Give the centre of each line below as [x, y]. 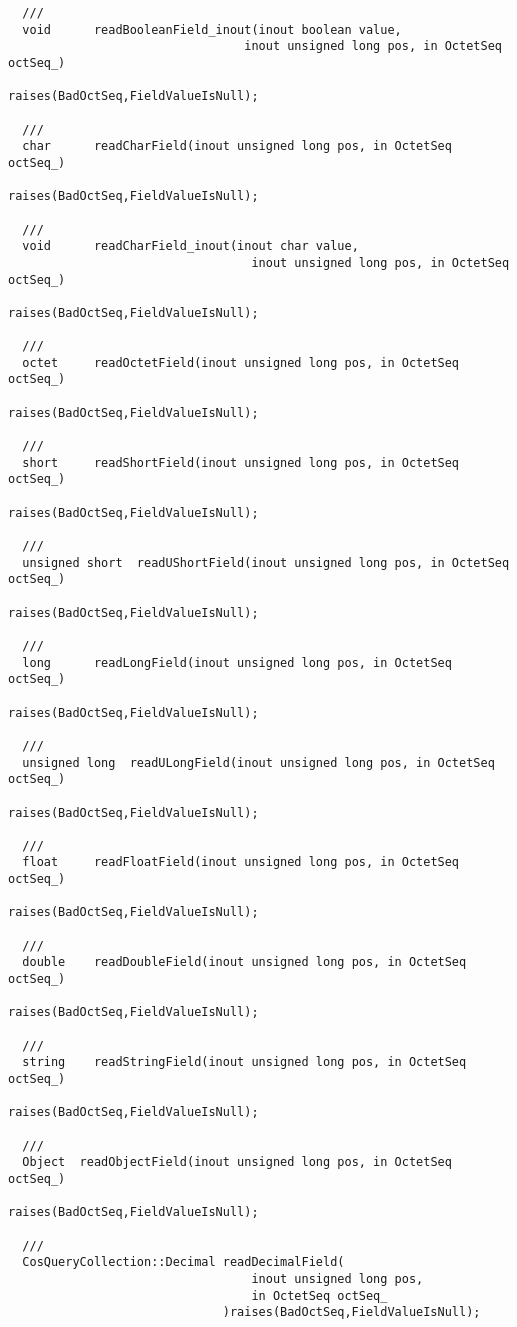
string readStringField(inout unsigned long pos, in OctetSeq [244, 1062]
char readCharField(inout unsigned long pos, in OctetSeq [237, 146]
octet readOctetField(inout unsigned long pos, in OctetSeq [241, 362]
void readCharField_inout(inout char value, [190, 246]
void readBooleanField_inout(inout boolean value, [212, 29]
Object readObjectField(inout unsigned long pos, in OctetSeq [237, 1162]
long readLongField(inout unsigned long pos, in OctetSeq [237, 662]
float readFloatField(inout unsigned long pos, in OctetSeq [241, 862]
